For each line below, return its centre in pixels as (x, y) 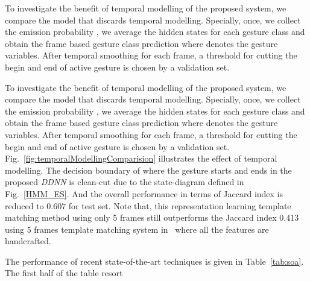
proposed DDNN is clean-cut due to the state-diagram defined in (125, 182)
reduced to (24, 205)
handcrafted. (28, 241)
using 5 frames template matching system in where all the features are (137, 229)
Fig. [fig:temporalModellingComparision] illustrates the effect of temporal (141, 158)
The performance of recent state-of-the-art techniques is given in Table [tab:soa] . (154, 261)
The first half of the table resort (64, 273)
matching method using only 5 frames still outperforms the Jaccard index (141, 217)
